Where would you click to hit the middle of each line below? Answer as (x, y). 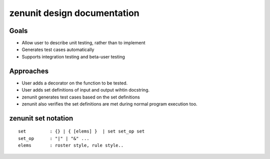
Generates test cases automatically (58, 49)
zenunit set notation (41, 118)
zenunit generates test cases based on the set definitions (81, 97)
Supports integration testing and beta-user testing (73, 56)
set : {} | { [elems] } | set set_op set (81, 131)
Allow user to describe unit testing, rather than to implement (83, 43)
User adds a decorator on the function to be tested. (75, 83)
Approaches (29, 71)
